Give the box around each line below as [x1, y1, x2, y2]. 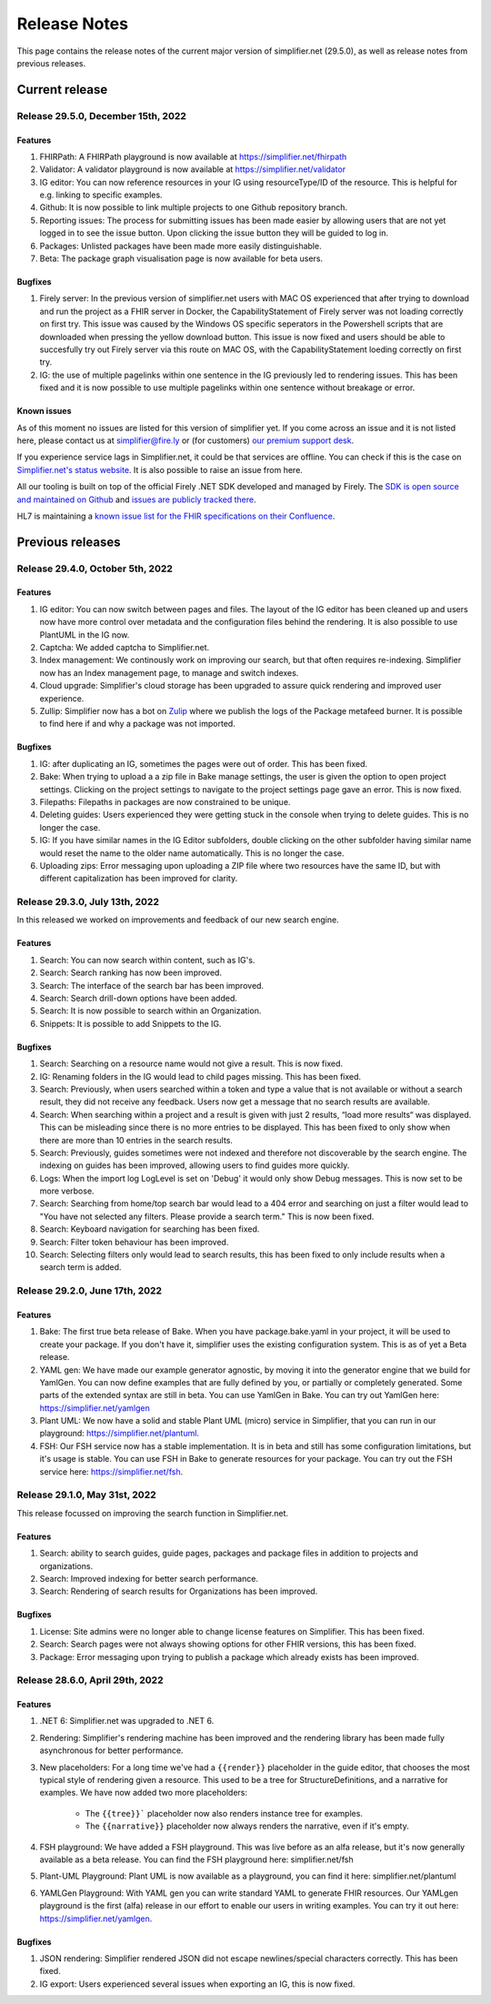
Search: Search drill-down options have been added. [39, 992, 238, 1003]
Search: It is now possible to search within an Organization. [39, 1005, 262, 1016]
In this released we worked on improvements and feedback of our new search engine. [16, 914, 340, 925]
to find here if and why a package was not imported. [39, 719, 235, 730]
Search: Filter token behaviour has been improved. [39, 1236, 229, 1247]
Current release [16, 82, 108, 97]
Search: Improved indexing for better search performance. [39, 1573, 259, 1584]
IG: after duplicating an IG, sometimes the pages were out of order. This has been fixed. [39, 758, 368, 769]
